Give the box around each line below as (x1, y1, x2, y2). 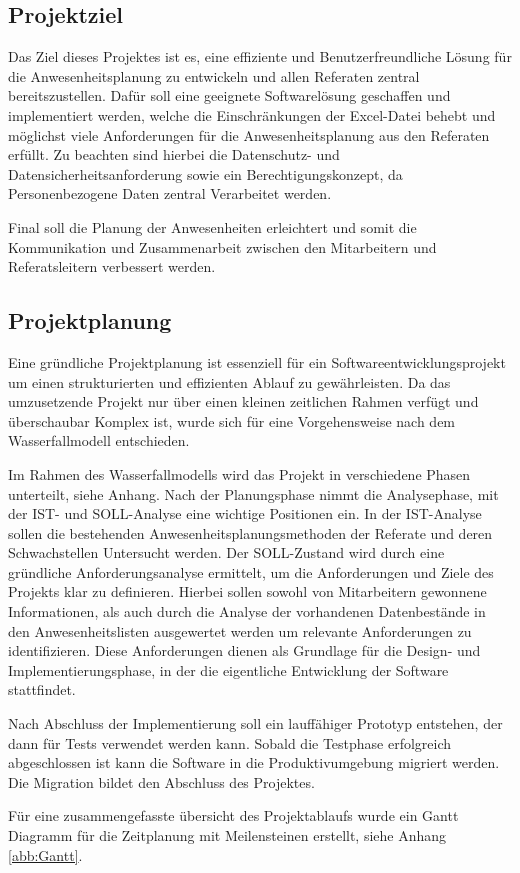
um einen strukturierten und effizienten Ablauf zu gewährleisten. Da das (8, 371, 451, 392)
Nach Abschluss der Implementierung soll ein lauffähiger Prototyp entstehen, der (8, 713, 503, 734)
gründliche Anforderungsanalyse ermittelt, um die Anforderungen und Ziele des (8, 561, 494, 582)
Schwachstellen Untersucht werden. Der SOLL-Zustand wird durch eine (8, 542, 445, 563)
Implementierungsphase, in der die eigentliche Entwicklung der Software (8, 659, 449, 680)
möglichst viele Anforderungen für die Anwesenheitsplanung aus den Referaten (8, 124, 490, 145)
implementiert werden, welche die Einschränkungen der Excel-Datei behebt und (8, 104, 496, 125)
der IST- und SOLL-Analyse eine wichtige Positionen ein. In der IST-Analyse (8, 503, 482, 524)
